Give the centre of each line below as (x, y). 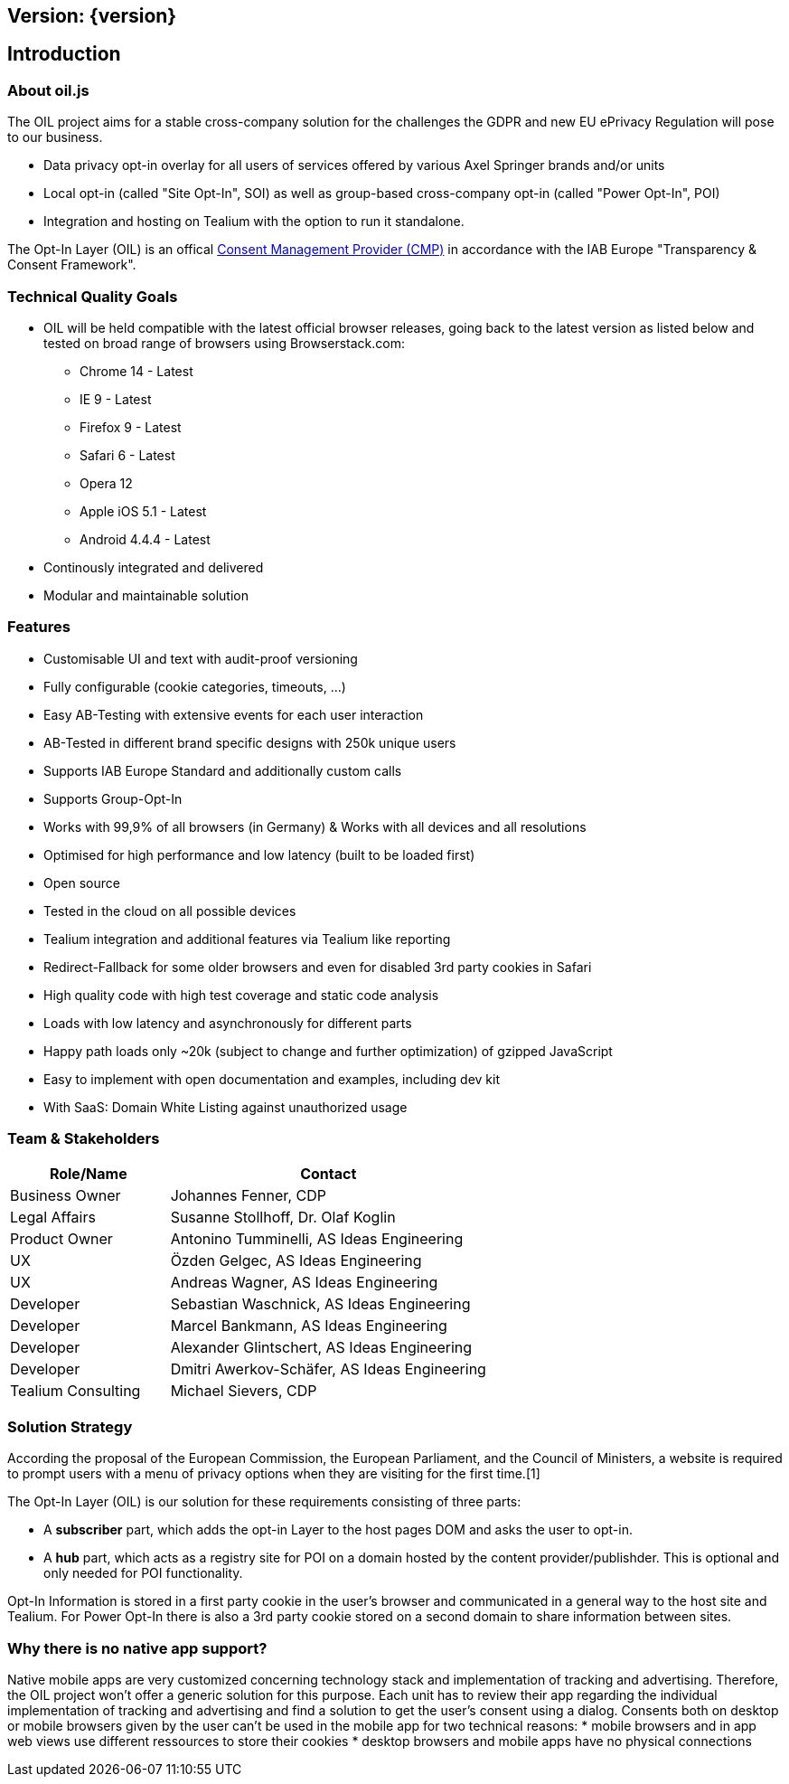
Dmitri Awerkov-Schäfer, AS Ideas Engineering (328, 1369)
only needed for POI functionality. (143, 1573)
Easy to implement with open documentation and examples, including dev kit (272, 1079)
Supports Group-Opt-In (113, 798)
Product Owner (61, 1239)
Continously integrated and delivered (154, 567)
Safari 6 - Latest (127, 455)
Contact (329, 1174)
